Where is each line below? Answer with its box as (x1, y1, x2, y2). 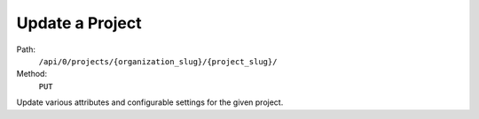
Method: (16, 69, 48, 79)
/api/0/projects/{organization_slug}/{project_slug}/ (38, 56, 278, 66)
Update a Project (16, 13, 142, 33)
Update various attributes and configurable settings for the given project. (16, 97, 284, 108)
